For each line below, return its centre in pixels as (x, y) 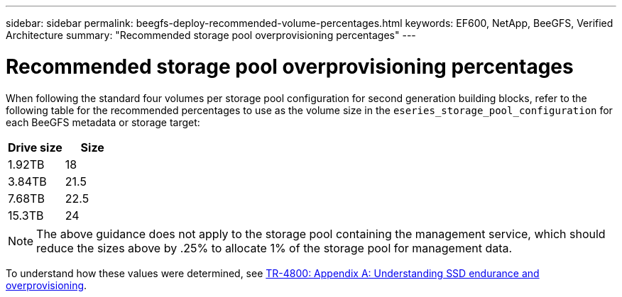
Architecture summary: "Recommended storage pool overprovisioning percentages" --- (211, 35)
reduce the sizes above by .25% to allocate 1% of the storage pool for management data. (274, 248)
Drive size (35, 147)
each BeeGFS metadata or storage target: (103, 122)
